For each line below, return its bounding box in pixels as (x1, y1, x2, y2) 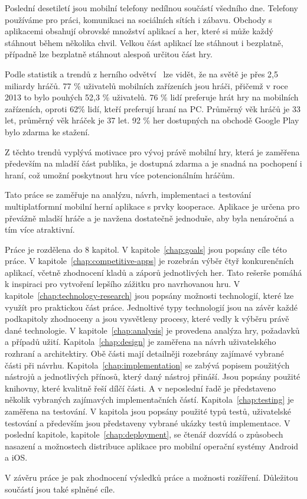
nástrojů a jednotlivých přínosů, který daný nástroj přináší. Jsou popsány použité (5, 370, 301, 383)
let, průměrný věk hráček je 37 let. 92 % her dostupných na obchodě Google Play (5, 114, 299, 126)
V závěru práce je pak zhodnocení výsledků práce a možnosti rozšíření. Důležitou (5, 471, 298, 483)
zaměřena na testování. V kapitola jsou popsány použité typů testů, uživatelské (5, 405, 291, 417)
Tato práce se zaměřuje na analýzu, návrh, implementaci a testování (5, 188, 252, 201)
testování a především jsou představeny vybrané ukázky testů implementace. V (5, 416, 290, 429)
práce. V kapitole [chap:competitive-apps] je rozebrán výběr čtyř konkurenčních (5, 255, 294, 267)
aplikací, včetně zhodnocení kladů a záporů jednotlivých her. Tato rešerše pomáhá (5, 266, 302, 278)
